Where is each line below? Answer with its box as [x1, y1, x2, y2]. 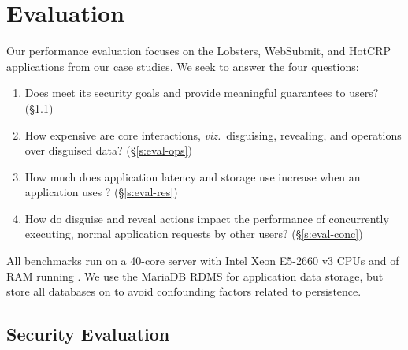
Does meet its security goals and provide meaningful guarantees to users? [24, 84, 379, 101]
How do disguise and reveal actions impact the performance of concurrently [24, 210, 389, 226]
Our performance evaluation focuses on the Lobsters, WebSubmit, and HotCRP [6, 43, 391, 59]
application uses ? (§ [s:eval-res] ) [24, 184, 178, 200]
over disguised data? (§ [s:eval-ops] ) [24, 142, 192, 158]
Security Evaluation [6, 322, 170, 346]
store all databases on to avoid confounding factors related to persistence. [6, 283, 362, 300]
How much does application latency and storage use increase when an [24, 168, 361, 184]
